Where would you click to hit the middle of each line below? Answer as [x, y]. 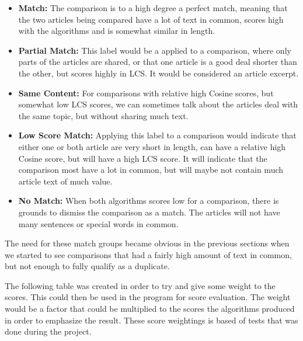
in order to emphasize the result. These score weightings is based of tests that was [151, 320]
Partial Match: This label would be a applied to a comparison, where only [155, 50]
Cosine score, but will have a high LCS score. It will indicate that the [143, 158]
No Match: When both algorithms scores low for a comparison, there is [149, 201]
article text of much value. [65, 181]
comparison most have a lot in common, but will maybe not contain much [151, 170]
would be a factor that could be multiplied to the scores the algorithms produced [150, 309]
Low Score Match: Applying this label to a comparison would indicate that [157, 135]
